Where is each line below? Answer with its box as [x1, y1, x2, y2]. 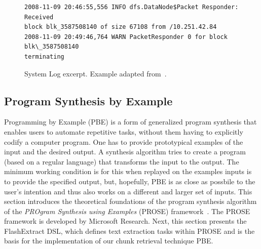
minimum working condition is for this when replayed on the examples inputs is [4, 166, 252, 177]
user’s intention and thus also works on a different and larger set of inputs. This [4, 186, 252, 196]
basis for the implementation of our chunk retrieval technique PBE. [4, 235, 213, 246]
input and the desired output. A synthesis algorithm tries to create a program [4, 146, 246, 157]
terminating [24, 53, 64, 60]
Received [24, 13, 54, 21]
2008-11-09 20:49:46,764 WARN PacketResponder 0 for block [24, 33, 228, 40]
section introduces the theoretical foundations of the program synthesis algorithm [4, 196, 257, 206]
